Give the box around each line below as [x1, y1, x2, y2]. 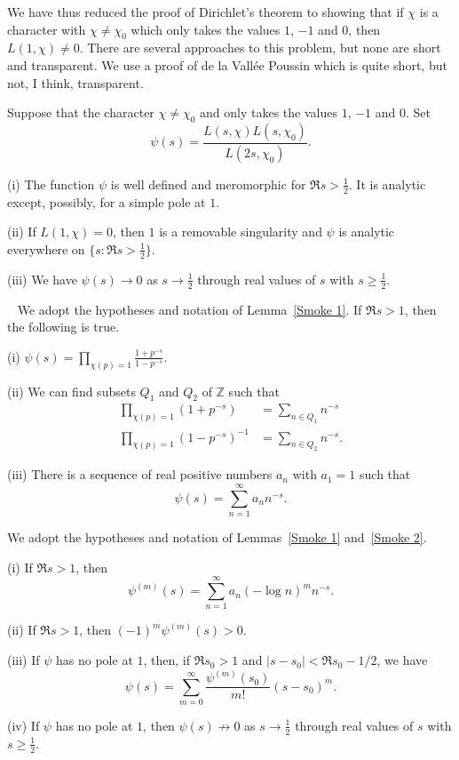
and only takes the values [200, 103, 337, 122]
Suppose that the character [7, 103, 154, 122]
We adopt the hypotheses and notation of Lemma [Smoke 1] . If [17, 300, 362, 318]
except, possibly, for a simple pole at [7, 192, 206, 211]
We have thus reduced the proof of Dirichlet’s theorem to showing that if [7, 3, 404, 20]
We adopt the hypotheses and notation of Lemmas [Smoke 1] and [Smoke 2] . [7, 528, 427, 547]
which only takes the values [131, 20, 281, 38]
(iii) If [7, 651, 40, 669]
